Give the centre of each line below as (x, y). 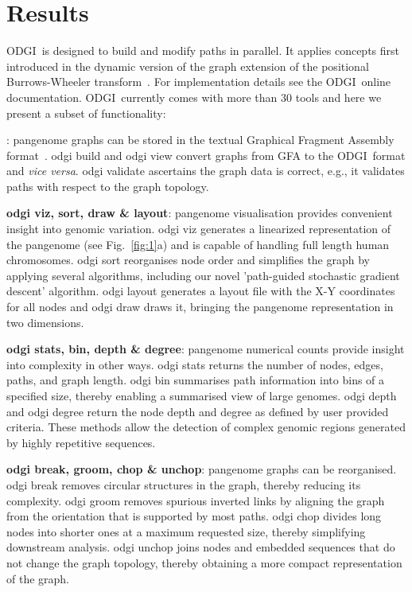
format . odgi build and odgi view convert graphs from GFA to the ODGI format (206, 155)
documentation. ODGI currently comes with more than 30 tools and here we (194, 97)
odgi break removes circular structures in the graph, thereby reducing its (184, 484)
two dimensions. (45, 322)
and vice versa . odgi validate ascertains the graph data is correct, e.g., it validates (206, 171)
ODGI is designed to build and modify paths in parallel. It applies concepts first (203, 51)
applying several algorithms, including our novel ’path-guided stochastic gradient (203, 275)
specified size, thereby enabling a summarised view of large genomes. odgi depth (202, 395)
